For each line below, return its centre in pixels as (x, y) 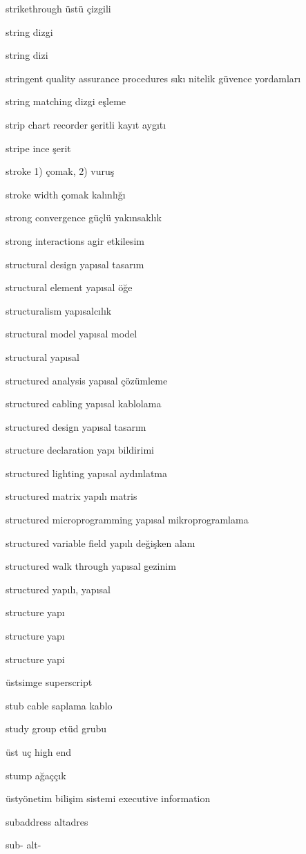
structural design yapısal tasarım (75, 264)
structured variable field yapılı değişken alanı (101, 542)
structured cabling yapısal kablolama (84, 403)
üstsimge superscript (49, 682)
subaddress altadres (47, 821)
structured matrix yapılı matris (71, 496)
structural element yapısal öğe (69, 287)
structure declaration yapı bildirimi (80, 450)
